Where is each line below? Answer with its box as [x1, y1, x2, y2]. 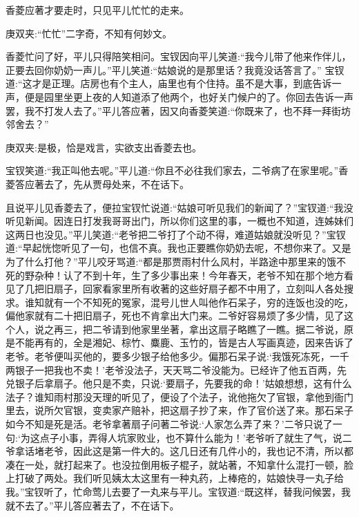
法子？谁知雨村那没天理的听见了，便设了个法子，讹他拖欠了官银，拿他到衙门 [6, 389, 353, 404]
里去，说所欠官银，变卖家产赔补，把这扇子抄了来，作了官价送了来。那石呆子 [6, 403, 353, 417]
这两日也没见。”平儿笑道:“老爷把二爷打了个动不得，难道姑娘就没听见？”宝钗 [6, 227, 346, 241]
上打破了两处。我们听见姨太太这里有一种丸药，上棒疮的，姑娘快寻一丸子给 [6, 471, 344, 485]
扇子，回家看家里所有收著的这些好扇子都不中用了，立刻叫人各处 [53, 281, 344, 296]
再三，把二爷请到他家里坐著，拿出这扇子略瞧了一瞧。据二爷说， [53, 321, 344, 336]
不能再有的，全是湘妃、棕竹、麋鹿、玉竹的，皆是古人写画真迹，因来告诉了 [14, 335, 353, 350]
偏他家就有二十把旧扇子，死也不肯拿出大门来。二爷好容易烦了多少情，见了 [6, 308, 344, 323]
